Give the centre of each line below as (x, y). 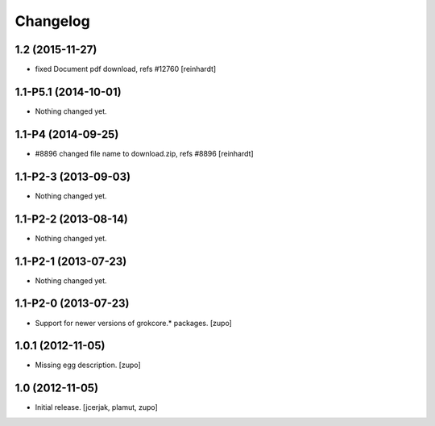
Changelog (52, 21)
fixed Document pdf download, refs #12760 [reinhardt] (126, 69)
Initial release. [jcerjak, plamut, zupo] (97, 407)
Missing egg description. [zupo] (88, 365)
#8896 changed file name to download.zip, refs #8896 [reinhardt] (144, 153)
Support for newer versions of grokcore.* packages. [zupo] (134, 323)
